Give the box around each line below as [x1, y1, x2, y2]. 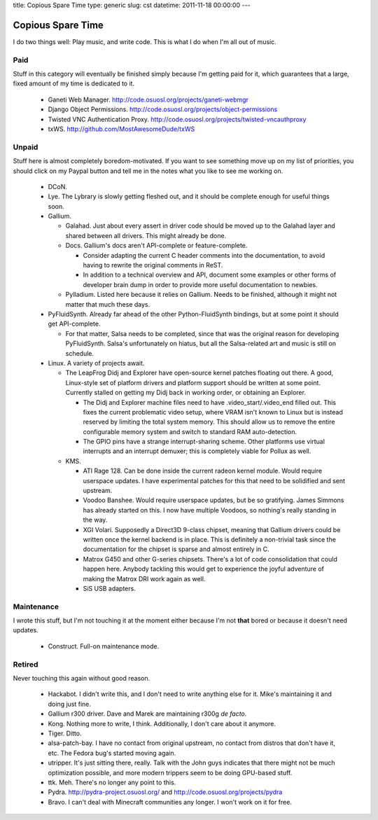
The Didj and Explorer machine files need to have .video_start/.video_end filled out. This [83, 398, 336, 406]
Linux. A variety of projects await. [48, 359, 145, 367]
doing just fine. [48, 700, 91, 708]
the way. [83, 515, 108, 524]
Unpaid [13, 142, 38, 152]
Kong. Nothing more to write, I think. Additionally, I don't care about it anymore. [48, 719, 276, 728]
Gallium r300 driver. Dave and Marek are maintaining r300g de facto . [48, 709, 247, 718]
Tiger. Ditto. [48, 729, 82, 737]
